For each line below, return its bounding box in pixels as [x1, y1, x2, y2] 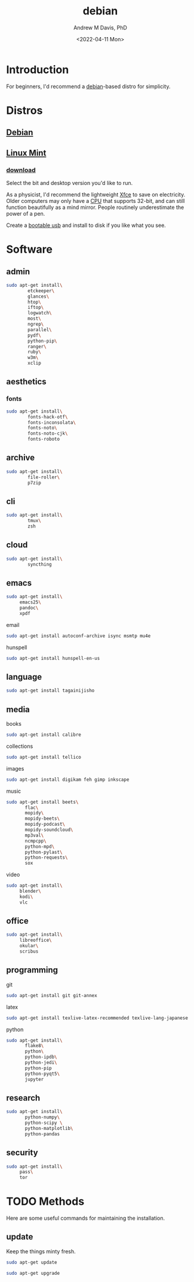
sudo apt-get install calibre [6, 732, 82, 738]
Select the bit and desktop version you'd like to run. [6, 179, 133, 186]
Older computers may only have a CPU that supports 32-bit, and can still [6, 197, 185, 204]
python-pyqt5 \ [24, 1071, 60, 1077]
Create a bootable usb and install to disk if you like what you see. [6, 222, 166, 229]
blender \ [19, 888, 42, 895]
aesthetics [6, 377, 47, 387]
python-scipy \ [24, 1120, 63, 1126]
